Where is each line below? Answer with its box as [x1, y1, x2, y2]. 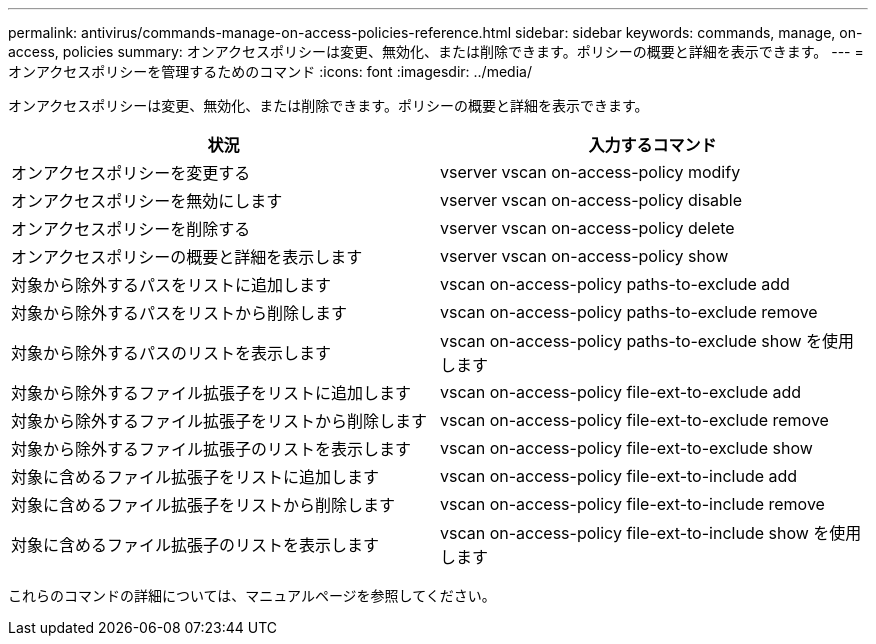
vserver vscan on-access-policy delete [440, 218, 735, 238]
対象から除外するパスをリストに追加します [11, 275, 332, 295]
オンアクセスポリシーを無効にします [11, 191, 283, 211]
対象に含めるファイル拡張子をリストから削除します [11, 495, 396, 515]
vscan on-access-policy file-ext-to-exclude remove [440, 410, 829, 430]
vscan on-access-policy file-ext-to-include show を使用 [440, 523, 862, 543]
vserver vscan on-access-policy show [440, 246, 729, 266]
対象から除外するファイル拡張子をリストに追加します [11, 383, 412, 403]
